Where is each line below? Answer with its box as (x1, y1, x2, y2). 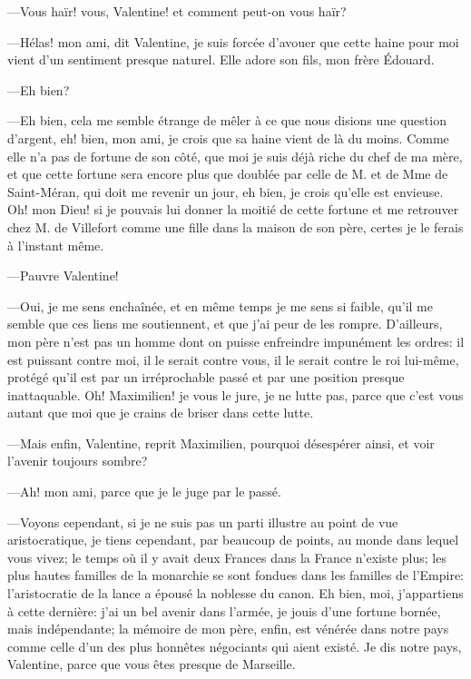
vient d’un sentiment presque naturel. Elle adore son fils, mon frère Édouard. (7, 50, 435, 69)
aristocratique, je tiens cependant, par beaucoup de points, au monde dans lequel (7, 530, 459, 549)
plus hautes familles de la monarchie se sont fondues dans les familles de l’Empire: (7, 566, 464, 585)
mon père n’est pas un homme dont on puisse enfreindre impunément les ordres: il (7, 331, 465, 350)
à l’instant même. (7, 235, 104, 254)
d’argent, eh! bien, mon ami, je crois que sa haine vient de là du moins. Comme (7, 128, 449, 147)
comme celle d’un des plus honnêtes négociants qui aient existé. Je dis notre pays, (7, 636, 462, 655)
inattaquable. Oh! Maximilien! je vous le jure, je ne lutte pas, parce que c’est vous (7, 385, 464, 404)
